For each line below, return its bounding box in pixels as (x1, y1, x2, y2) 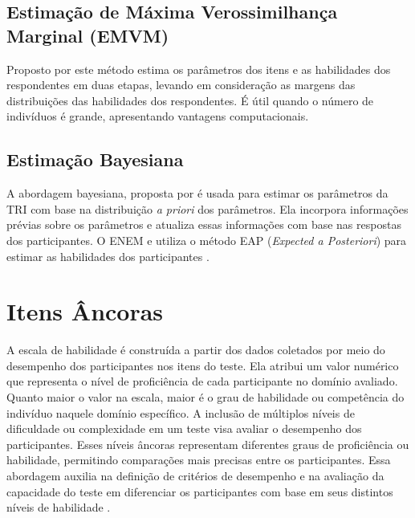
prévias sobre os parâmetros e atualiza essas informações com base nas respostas (6, 216, 401, 233)
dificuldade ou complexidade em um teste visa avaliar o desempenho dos (6, 420, 362, 437)
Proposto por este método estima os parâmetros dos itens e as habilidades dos (6, 60, 391, 77)
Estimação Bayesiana (6, 147, 184, 172)
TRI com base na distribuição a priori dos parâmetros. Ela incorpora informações (6, 200, 409, 217)
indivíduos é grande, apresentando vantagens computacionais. (6, 108, 309, 124)
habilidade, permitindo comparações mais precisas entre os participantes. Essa (6, 451, 391, 468)
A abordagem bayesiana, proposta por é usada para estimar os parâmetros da (6, 185, 389, 202)
